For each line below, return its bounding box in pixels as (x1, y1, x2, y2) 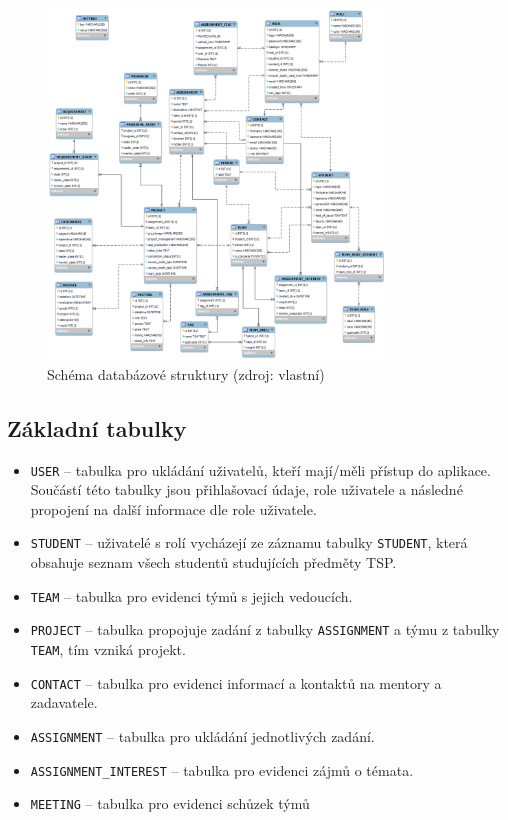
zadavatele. (30, 692, 98, 713)
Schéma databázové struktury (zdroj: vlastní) (47, 363, 325, 384)
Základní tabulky (7, 412, 187, 443)
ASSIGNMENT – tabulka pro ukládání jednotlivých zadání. (30, 725, 375, 746)
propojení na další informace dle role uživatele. (30, 498, 317, 519)
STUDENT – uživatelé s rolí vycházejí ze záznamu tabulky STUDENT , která (30, 532, 468, 553)
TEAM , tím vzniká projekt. (30, 639, 186, 660)
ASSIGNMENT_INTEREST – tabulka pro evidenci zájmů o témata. (30, 759, 414, 780)
